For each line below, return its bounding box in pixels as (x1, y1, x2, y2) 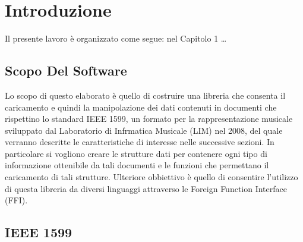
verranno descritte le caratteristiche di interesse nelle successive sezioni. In (5, 136, 274, 148)
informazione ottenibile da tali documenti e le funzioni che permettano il (5, 159, 269, 171)
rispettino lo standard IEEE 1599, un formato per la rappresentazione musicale (5, 112, 293, 125)
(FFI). (5, 194, 28, 206)
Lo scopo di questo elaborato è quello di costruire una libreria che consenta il (5, 89, 286, 101)
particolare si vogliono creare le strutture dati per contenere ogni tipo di (5, 147, 267, 159)
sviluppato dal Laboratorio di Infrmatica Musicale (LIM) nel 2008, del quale (5, 124, 283, 136)
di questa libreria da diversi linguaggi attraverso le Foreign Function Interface (5, 182, 287, 194)
